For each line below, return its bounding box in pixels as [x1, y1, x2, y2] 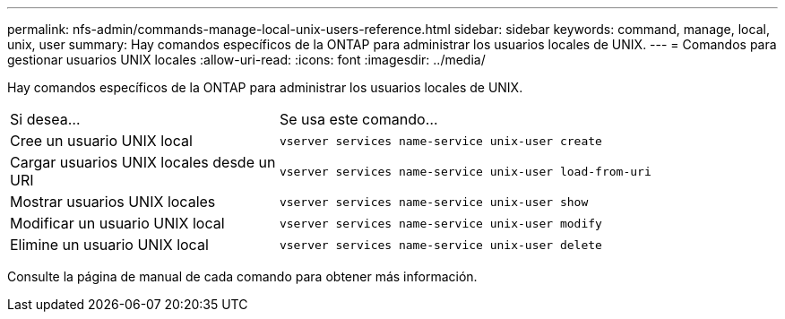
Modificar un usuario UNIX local [10, 214, 225, 232]
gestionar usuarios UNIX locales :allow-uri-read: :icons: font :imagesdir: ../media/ [7, 52, 486, 67]
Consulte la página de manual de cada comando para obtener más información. [7, 269, 478, 284]
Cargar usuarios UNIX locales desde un [10, 153, 276, 171]
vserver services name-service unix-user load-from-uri [279, 164, 651, 178]
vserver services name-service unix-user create [279, 134, 602, 148]
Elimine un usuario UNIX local [10, 236, 209, 254]
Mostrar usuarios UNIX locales [10, 193, 216, 211]
